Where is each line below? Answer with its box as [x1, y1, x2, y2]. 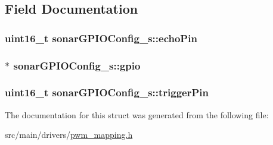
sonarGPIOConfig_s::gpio [13, 58, 141, 72]
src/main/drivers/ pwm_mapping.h [5, 128, 133, 141]
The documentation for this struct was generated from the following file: [5, 108, 269, 121]
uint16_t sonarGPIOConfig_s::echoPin [5, 30, 197, 45]
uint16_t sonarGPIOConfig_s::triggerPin [5, 85, 209, 100]
